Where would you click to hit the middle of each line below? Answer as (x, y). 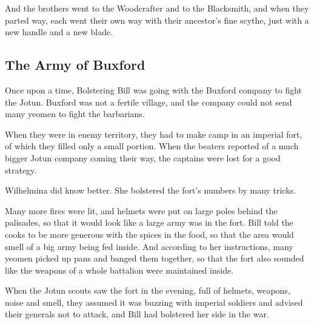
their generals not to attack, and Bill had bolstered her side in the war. (137, 314)
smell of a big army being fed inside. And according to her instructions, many (149, 246)
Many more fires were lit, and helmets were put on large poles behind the (141, 210)
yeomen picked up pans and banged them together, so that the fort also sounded (155, 258)
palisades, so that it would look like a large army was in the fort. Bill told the (149, 222)
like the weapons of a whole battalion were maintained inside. (119, 270)
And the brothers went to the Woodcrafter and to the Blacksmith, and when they (157, 8)
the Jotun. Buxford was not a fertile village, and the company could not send (149, 102)
